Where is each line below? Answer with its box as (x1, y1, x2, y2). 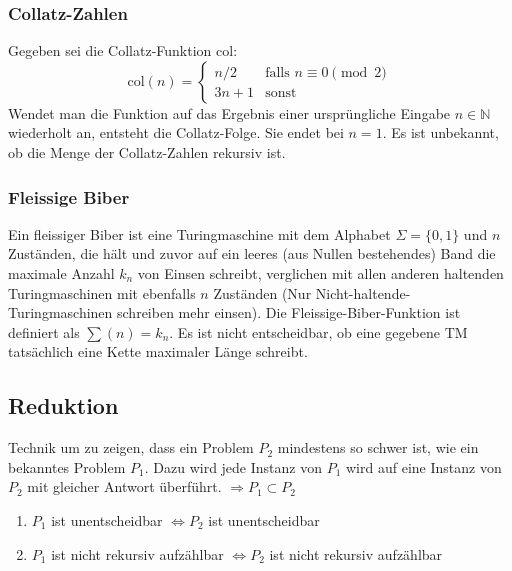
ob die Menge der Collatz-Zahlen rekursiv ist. (8, 142, 286, 162)
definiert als (8, 321, 80, 342)
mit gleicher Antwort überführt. (27, 476, 222, 497)
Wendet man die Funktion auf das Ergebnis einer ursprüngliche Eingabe (8, 102, 451, 123)
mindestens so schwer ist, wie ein (277, 437, 479, 458)
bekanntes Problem (8, 456, 126, 477)
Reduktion (8, 390, 119, 421)
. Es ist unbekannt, (382, 122, 499, 143)
